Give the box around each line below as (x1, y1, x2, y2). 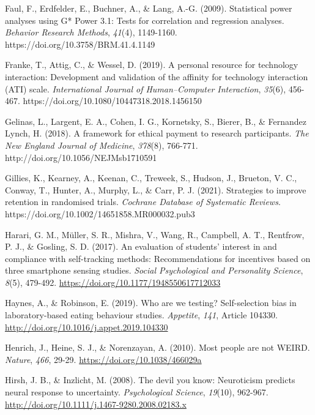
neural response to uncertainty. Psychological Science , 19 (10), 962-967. (5, 386, 269, 398)
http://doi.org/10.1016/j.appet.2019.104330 (5, 320, 168, 333)
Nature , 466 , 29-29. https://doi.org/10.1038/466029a (5, 353, 202, 365)
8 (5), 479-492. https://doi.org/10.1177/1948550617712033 (5, 275, 221, 288)
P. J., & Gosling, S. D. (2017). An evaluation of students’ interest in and (5, 240, 277, 253)
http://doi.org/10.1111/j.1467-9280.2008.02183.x (5, 397, 187, 410)
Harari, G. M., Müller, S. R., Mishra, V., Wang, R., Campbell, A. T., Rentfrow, (5, 228, 305, 241)
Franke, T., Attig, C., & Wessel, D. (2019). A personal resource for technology (5, 58, 298, 71)
